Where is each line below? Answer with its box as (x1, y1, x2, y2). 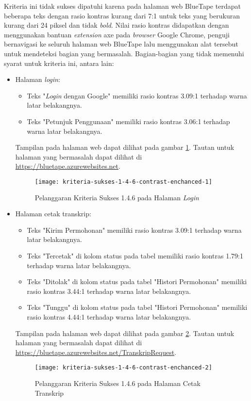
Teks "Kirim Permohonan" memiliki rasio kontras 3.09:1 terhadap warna (27, 225, 242, 235)
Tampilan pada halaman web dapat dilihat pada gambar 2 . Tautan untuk (15, 328, 234, 338)
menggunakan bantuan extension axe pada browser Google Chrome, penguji (4, 29, 230, 39)
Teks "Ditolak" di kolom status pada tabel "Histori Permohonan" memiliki (27, 276, 247, 287)
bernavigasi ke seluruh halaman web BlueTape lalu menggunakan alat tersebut (4, 39, 238, 49)
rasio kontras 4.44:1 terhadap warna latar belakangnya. (27, 311, 191, 321)
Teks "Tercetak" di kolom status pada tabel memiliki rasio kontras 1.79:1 (27, 250, 243, 260)
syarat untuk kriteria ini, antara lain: (4, 58, 114, 68)
